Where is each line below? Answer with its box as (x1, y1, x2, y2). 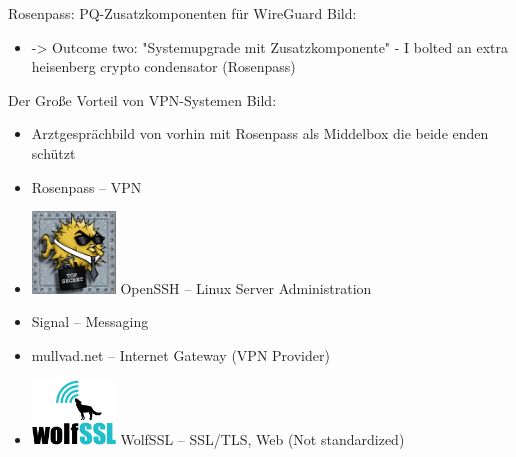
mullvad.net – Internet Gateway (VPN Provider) (31, 345, 330, 366)
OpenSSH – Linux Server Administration (120, 277, 372, 298)
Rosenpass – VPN (31, 176, 142, 197)
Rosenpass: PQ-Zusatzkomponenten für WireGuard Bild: (8, 3, 357, 23)
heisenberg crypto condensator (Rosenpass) (31, 56, 296, 77)
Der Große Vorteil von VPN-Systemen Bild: (8, 89, 277, 110)
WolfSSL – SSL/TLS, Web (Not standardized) (120, 428, 405, 449)
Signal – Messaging (31, 311, 149, 332)
